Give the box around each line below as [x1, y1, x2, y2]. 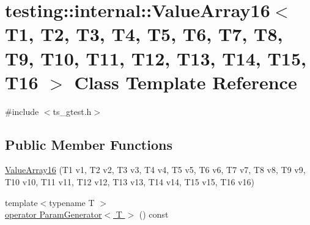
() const [139, 208, 169, 221]
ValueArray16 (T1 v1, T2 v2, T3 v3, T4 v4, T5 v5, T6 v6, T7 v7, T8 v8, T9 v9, [5, 163, 306, 176]
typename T [49, 196, 95, 208]
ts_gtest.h [53, 105, 92, 117]
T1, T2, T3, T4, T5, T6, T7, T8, [5, 21, 283, 46]
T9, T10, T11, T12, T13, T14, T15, [5, 45, 306, 70]
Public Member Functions [5, 135, 172, 153]
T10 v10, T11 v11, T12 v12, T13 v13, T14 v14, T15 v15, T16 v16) [5, 175, 254, 188]
